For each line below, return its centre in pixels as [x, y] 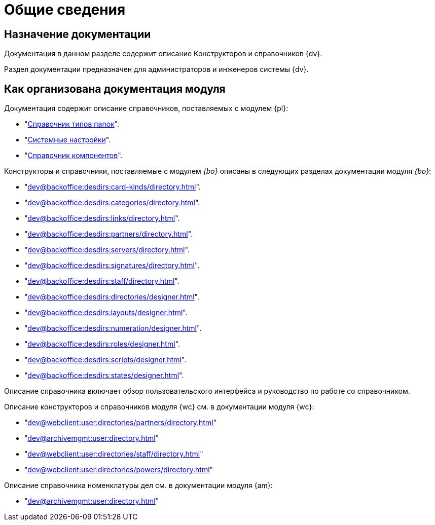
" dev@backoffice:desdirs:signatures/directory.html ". [112, 266]
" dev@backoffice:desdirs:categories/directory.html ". [112, 203]
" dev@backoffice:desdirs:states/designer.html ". [104, 376]
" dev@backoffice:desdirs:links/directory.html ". [102, 218]
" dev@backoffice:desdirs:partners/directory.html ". [109, 234]
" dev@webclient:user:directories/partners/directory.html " [121, 423]
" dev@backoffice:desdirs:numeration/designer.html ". [113, 328]
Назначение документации [78, 34]
